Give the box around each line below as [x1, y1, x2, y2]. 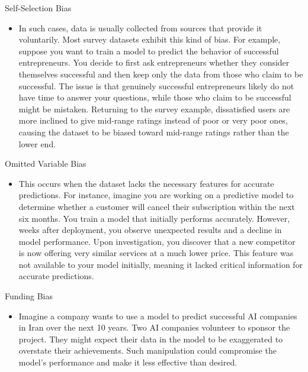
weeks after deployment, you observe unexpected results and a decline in [18, 224, 282, 236]
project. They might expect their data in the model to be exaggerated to [18, 332, 283, 345]
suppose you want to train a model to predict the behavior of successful [18, 44, 279, 57]
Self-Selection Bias [5, 2, 72, 14]
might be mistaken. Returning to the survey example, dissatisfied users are [18, 102, 290, 115]
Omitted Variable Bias [5, 157, 86, 170]
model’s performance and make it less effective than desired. [18, 356, 238, 368]
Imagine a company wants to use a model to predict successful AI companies [18, 309, 297, 322]
